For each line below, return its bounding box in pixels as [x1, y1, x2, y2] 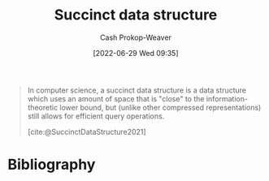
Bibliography [7, 156, 96, 174]
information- [206, 93, 249, 103]
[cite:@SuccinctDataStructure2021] [27, 127, 147, 136]
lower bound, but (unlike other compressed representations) [59, 102, 262, 112]
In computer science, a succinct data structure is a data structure [27, 85, 247, 95]
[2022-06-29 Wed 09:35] [93, 48, 179, 58]
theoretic [27, 102, 59, 112]
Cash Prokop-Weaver [99, 32, 172, 42]
